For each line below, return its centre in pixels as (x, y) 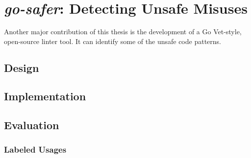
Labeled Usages (35, 149)
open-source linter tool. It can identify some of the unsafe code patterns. (113, 41)
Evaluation (32, 125)
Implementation (45, 96)
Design (22, 67)
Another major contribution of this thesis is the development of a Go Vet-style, (123, 32)
